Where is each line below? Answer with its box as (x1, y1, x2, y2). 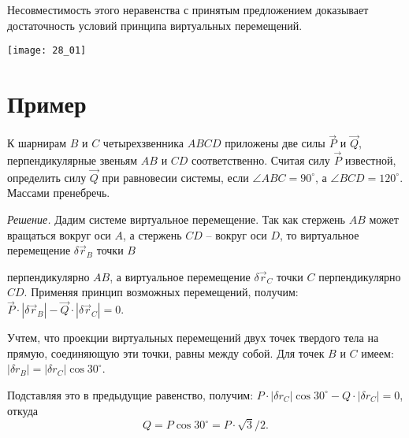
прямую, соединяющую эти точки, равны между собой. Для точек (7, 344, 325, 361)
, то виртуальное (280, 226, 359, 243)
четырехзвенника (102, 135, 184, 151)
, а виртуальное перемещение (110, 268, 251, 284)
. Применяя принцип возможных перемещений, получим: (24, 284, 299, 300)
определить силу (7, 169, 87, 185)
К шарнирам (7, 135, 67, 151)
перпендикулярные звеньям (7, 152, 138, 168)
